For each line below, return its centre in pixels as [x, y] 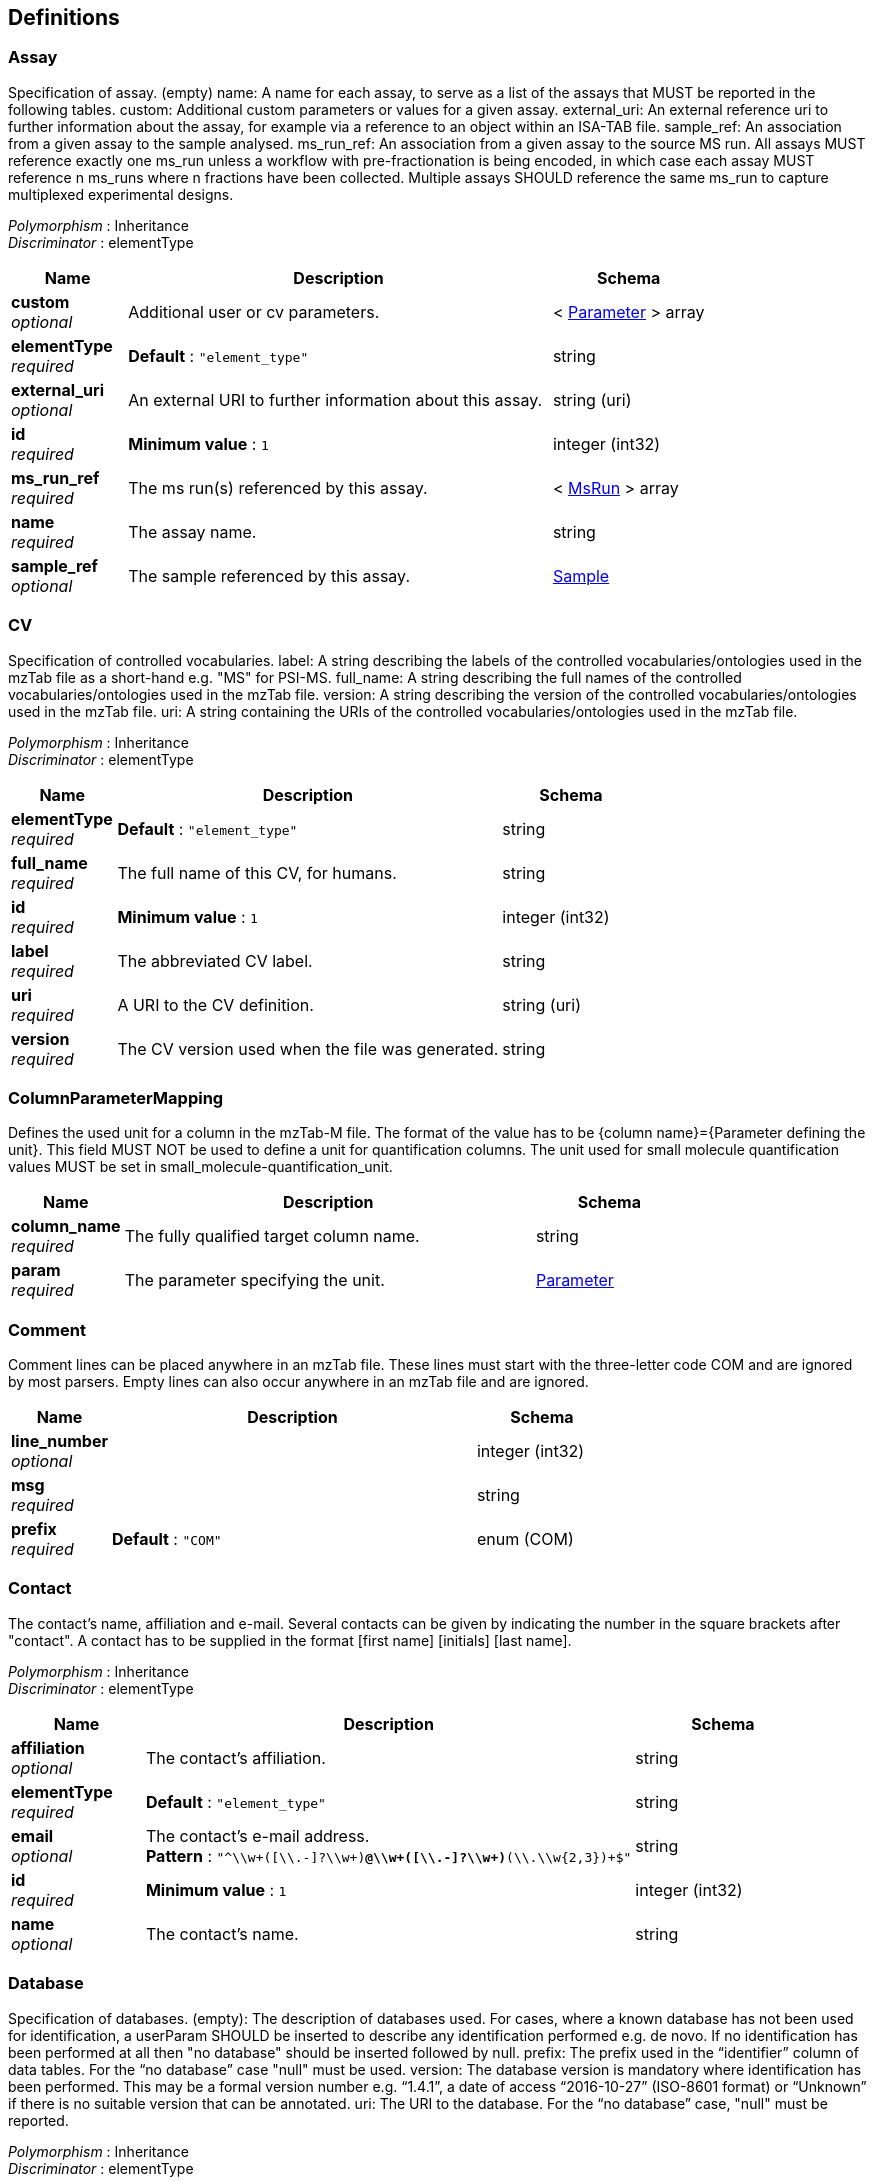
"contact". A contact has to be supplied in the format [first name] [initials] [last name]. [290, 1640]
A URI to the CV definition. [215, 1004]
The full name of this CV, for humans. [257, 872]
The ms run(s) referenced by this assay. [278, 487]
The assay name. [192, 531]
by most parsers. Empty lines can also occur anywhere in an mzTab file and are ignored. [298, 1382]
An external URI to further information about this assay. [335, 399]
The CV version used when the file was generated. [308, 1048]
